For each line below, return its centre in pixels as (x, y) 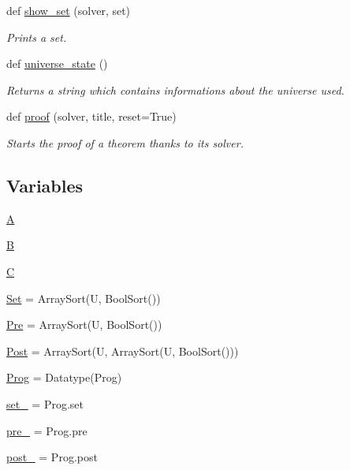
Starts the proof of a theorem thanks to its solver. (125, 142)
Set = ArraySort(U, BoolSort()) (84, 298)
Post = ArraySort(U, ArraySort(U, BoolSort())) (123, 351)
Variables (45, 185)
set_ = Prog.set (45, 403)
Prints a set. (37, 37)
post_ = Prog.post (52, 457)
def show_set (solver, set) (69, 10)
